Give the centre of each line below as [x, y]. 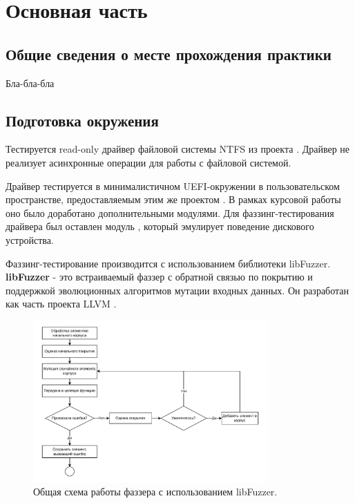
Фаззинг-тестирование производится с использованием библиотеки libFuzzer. [168, 263]
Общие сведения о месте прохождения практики [169, 54]
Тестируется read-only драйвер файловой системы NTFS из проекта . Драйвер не [178, 149]
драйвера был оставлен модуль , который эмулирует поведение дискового [160, 226]
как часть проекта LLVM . [61, 304]
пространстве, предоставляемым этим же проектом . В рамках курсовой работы [173, 199]
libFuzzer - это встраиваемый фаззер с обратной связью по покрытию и [159, 277]
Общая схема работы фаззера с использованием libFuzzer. [155, 492]
